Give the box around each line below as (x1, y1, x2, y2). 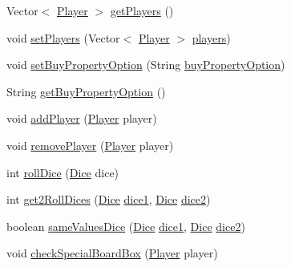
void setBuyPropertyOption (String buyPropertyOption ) (6, 56, 285, 73)
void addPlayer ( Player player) (6, 110, 157, 127)
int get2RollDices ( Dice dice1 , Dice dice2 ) (6, 191, 211, 208)
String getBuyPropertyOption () (6, 83, 166, 99)
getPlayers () (110, 2, 174, 18)
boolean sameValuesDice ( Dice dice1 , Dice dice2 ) (6, 217, 245, 234)
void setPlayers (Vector (6, 29, 120, 46)
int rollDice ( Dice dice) (6, 164, 119, 180)
